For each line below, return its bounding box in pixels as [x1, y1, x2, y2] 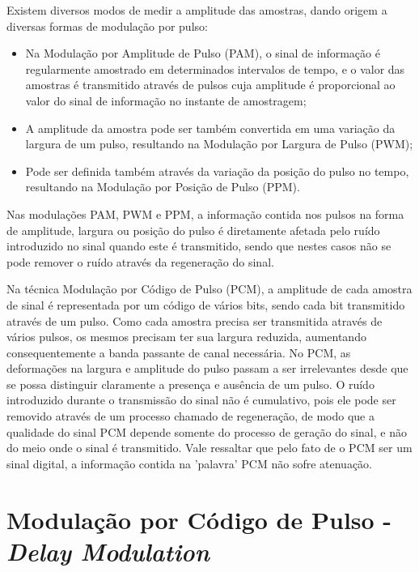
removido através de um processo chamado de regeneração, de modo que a [6, 408, 375, 425]
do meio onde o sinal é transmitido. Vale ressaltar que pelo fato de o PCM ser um [6, 439, 413, 456]
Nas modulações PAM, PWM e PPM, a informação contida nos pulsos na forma [6, 205, 404, 222]
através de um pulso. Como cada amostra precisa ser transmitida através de [6, 312, 383, 329]
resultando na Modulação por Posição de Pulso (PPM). [25, 178, 300, 195]
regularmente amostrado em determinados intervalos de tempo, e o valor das [25, 60, 405, 77]
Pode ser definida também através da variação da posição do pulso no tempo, [25, 162, 409, 179]
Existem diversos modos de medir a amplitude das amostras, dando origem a [6, 2, 387, 18]
